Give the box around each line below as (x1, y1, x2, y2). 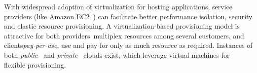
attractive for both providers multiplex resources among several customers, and (4, 30, 244, 40)
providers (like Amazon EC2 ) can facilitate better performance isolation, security (4, 11, 253, 21)
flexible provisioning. (4, 59, 66, 70)
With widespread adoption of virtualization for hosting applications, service (4, 1, 232, 11)
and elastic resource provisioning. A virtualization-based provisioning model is (4, 21, 240, 31)
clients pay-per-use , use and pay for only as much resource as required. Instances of (4, 40, 253, 50)
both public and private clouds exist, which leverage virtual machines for (4, 49, 230, 60)
